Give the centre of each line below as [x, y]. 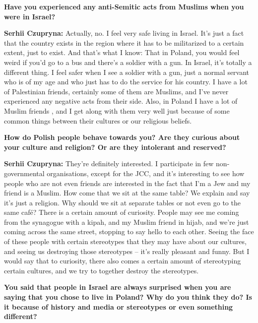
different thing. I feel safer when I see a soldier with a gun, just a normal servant [127, 72]
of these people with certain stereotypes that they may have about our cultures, [125, 241]
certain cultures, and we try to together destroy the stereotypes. [101, 270]
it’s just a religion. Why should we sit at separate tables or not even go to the [122, 202]
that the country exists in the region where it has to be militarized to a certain [124, 42]
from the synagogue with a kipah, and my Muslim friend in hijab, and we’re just [127, 222]
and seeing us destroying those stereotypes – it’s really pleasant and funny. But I [127, 251]
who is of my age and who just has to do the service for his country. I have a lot [126, 82]
